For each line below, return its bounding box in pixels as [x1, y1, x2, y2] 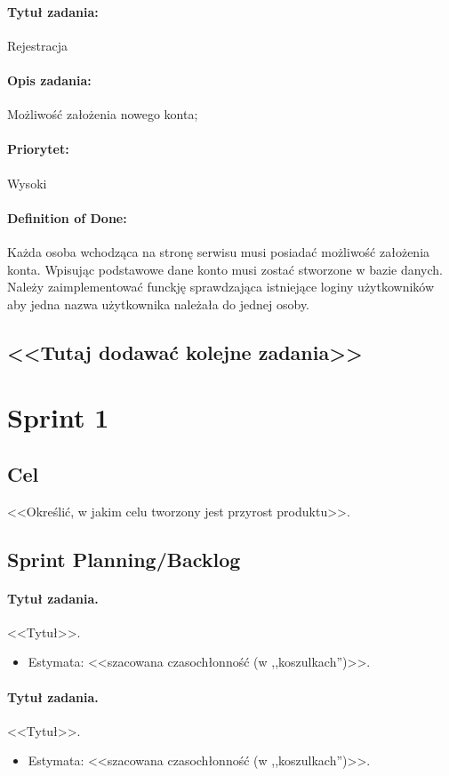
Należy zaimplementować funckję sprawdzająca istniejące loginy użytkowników [7, 277, 435, 296]
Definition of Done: [7, 208, 127, 227]
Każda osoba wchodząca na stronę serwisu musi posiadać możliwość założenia [7, 242, 430, 260]
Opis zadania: [7, 70, 92, 89]
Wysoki [7, 173, 47, 192]
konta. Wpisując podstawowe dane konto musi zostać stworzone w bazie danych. [7, 260, 443, 278]
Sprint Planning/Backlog [7, 545, 241, 572]
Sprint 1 [7, 399, 109, 436]
